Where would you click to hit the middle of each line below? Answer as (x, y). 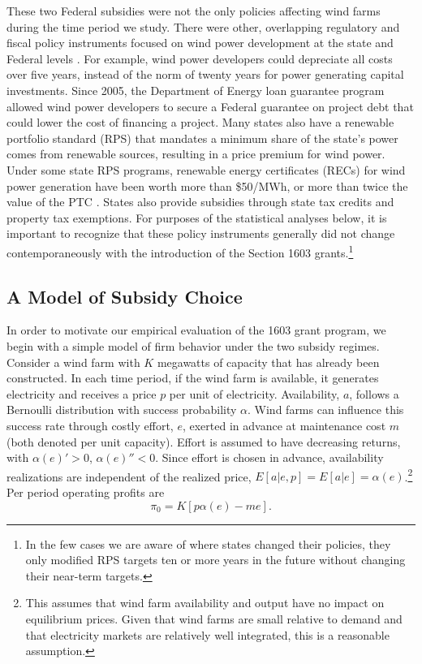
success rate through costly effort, (90, 425)
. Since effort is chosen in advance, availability (269, 457)
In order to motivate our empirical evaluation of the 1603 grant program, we (196, 330)
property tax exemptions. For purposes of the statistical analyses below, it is (197, 217)
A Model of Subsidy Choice (125, 296)
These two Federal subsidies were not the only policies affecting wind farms (194, 11)
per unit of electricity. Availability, (254, 393)
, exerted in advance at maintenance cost (284, 425)
